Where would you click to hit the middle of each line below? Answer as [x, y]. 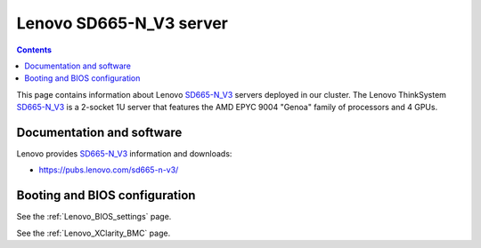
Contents [34, 50]
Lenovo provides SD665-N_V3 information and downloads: [124, 154]
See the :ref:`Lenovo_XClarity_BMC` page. [94, 233]
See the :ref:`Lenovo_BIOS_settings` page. [94, 217]
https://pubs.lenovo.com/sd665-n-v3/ [109, 170]
